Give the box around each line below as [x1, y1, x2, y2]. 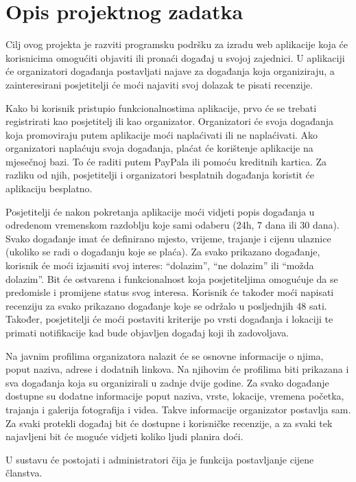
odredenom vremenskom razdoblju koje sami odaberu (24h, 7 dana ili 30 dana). [5, 218, 340, 232]
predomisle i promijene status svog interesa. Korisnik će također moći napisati [5, 285, 334, 299]
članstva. [5, 466, 43, 480]
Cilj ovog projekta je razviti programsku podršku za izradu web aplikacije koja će [5, 37, 348, 51]
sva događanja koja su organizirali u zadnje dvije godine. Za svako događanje [5, 375, 329, 389]
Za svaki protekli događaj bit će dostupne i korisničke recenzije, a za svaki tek [5, 415, 333, 430]
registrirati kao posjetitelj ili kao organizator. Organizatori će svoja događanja [5, 114, 334, 128]
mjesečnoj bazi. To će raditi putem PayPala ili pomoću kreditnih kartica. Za [5, 154, 327, 168]
